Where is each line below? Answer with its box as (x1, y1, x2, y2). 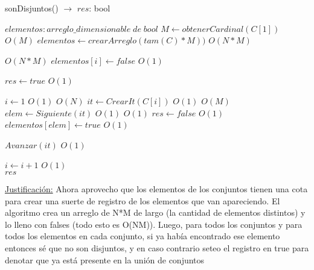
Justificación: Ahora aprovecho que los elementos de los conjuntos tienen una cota (5, 182, 308, 195)
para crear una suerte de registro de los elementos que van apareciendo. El (5, 194, 280, 207)
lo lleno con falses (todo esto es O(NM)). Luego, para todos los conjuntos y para (5, 218, 303, 230)
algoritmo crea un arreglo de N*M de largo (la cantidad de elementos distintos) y (5, 206, 306, 219)
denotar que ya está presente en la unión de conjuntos (5, 253, 205, 266)
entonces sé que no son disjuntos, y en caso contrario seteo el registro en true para (5, 241, 309, 254)
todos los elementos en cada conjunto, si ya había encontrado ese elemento (5, 230, 280, 242)
